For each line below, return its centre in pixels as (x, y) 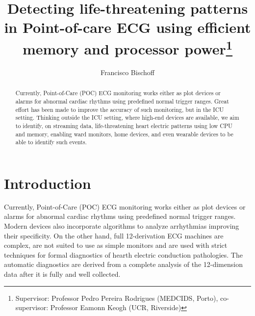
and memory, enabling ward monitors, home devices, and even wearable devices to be (124, 134)
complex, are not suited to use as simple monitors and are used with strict (116, 245)
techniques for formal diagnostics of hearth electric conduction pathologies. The (123, 254)
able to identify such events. (51, 142)
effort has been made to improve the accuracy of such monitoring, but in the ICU (120, 109)
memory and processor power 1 (127, 47)
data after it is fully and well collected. (62, 274)
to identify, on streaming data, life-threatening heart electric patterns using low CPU (124, 125)
